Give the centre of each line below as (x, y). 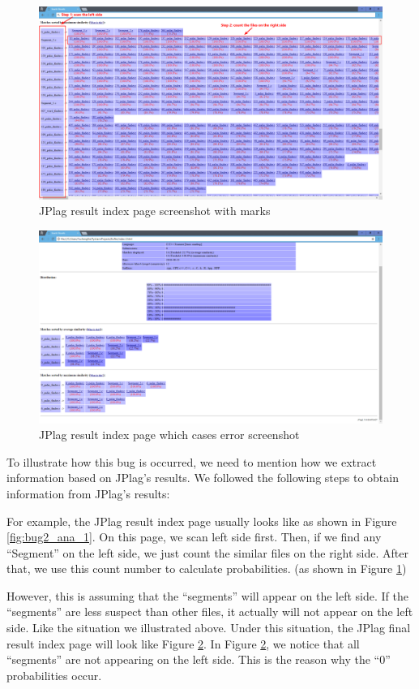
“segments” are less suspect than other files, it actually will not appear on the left (210, 611)
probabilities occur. (54, 675)
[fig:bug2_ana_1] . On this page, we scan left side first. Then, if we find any (194, 537)
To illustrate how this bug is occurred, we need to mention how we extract (192, 461)
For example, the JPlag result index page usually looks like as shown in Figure (202, 521)
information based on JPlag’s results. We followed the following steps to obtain (203, 478)
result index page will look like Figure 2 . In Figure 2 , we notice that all (183, 643)
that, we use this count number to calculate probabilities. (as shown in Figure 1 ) (207, 568)
